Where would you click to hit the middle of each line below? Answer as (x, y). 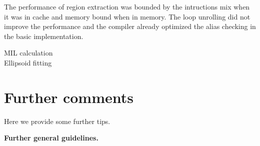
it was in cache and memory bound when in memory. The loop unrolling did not (127, 16)
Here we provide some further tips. (57, 121)
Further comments (69, 97)
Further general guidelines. (51, 138)
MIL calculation (28, 53)
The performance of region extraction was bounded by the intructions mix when (127, 6)
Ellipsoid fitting (28, 62)
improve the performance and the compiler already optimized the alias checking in (130, 26)
